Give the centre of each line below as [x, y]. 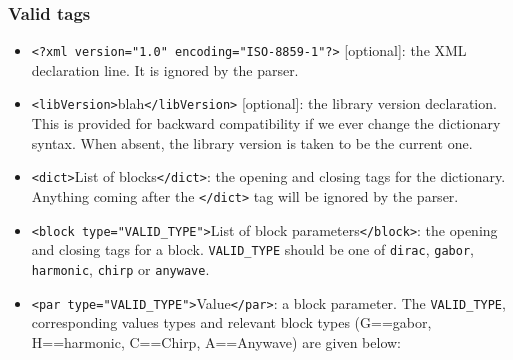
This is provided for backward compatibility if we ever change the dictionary [266, 123]
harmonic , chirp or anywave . [120, 268]
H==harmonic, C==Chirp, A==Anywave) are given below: [216, 341]
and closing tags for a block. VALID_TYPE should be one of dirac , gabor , [252, 249]
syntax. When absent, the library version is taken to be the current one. [252, 142]
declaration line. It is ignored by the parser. [165, 69]
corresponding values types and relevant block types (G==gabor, [231, 322]
